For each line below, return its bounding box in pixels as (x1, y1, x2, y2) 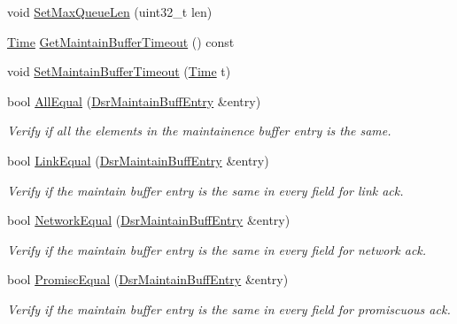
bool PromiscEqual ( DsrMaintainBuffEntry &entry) (7, 270, 289, 289)
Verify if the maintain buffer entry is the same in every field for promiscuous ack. (7, 299, 451, 318)
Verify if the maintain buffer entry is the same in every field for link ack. (7, 181, 404, 199)
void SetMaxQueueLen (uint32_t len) (7, 3, 213, 20)
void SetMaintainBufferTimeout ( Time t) (7, 62, 231, 81)
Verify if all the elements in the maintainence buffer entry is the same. (7, 121, 391, 140)
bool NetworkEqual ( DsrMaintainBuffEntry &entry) (7, 211, 290, 229)
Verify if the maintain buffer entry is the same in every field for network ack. (7, 240, 427, 258)
